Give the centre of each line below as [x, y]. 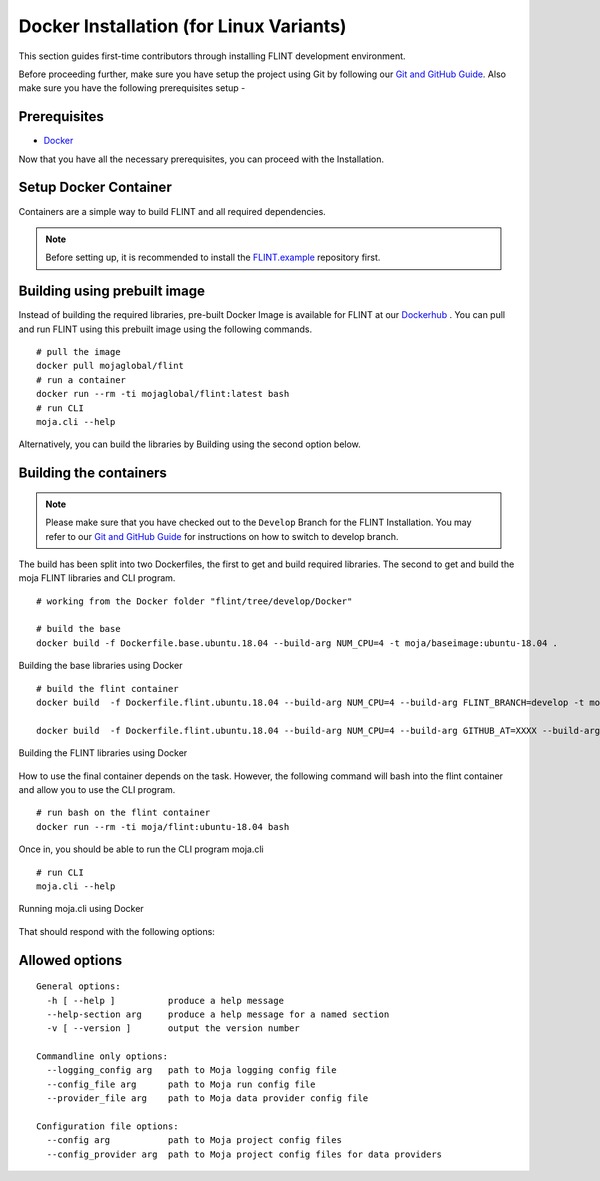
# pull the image [78, 351]
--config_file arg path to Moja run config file [181, 1084]
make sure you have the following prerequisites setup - [132, 88]
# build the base [78, 629]
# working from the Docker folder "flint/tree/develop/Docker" [194, 601]
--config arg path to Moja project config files [194, 1140]
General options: [78, 986]
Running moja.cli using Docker [81, 909]
